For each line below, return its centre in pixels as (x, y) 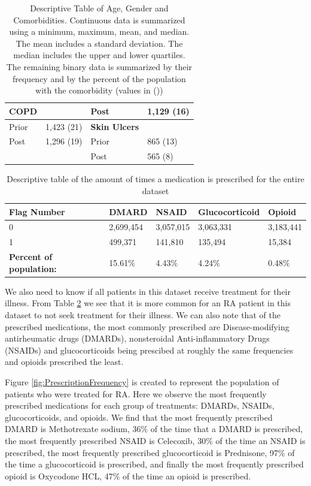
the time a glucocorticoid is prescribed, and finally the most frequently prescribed (154, 464)
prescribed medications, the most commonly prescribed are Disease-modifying (147, 326)
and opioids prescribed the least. (64, 362)
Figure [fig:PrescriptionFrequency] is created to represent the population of (142, 381)
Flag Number (37, 211)
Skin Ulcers (115, 126)
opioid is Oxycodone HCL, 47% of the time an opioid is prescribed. (128, 476)
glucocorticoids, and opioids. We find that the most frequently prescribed (139, 417)
